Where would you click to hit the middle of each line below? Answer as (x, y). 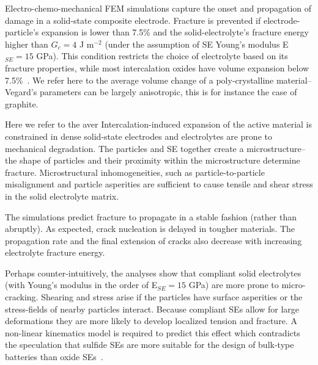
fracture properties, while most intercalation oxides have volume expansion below (157, 67)
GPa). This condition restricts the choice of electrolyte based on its (162, 56)
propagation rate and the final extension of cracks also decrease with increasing (153, 240)
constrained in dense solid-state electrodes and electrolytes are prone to (139, 136)
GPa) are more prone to (234, 285)
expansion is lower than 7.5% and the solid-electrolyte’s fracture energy (175, 32)
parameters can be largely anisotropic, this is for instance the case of (168, 92)
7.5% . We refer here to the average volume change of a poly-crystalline (139, 80)
